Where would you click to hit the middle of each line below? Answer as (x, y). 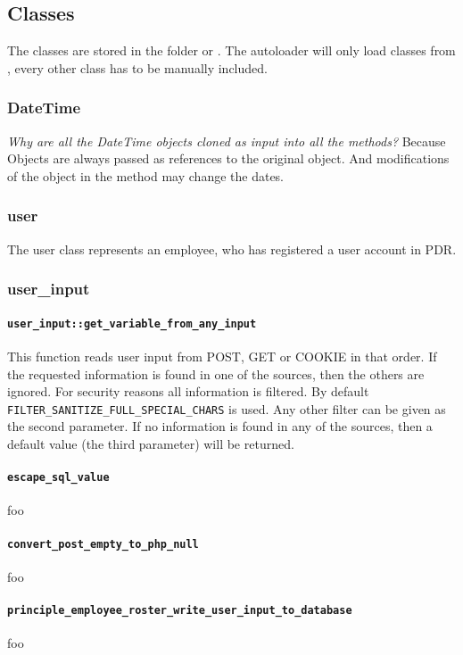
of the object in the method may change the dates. (146, 175)
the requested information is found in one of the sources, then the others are (216, 373)
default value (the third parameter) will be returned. (151, 443)
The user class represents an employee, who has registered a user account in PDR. (232, 249)
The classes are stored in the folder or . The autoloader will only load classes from (231, 50)
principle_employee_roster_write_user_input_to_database (180, 611)
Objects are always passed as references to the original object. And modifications (228, 158)
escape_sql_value (58, 478)
